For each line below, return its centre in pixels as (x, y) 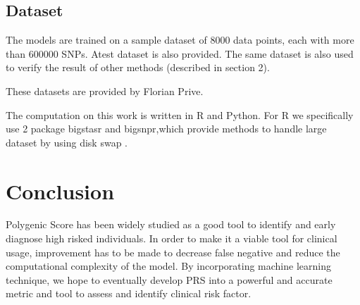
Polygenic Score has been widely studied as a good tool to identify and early (171, 224)
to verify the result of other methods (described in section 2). (138, 67)
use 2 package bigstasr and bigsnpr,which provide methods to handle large (166, 129)
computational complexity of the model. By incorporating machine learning (168, 266)
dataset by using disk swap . (67, 142)
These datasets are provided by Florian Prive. (105, 91)
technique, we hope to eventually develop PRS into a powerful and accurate (169, 279)
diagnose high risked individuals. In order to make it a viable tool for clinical (172, 238)
